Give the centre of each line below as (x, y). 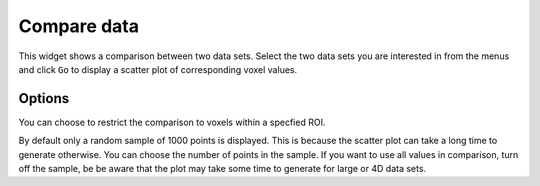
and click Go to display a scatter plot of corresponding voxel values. (158, 69)
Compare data (79, 26)
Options (44, 98)
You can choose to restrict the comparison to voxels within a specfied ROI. (172, 122)
